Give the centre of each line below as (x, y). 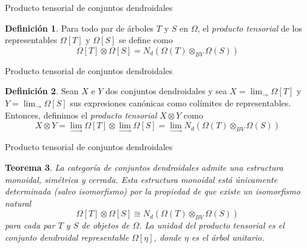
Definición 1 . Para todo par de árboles (79, 28)
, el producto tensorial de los (250, 28)
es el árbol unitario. (228, 237)
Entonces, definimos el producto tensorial (81, 115)
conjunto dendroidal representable (67, 237)
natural (18, 203)
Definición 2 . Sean (42, 91)
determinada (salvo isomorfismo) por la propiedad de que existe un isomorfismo (153, 191)
